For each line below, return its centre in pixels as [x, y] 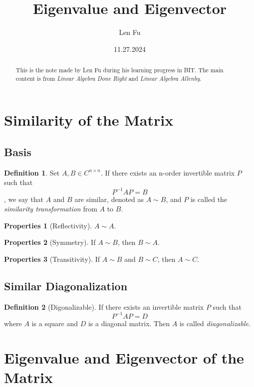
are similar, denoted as [109, 199]
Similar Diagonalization [66, 286]
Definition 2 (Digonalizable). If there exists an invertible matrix [104, 306]
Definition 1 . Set [32, 172]
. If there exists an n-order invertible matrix [168, 172]
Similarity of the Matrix [89, 120]
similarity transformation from [51, 209]
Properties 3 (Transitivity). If [52, 259]
